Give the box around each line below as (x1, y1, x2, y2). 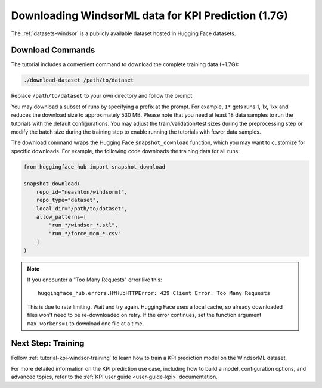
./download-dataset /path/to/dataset (23, 77, 134, 83)
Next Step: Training (11, 339, 85, 349)
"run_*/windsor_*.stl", (48, 222, 119, 229)
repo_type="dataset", (36, 197, 100, 204)
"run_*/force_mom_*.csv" (48, 230, 122, 237)
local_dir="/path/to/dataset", (36, 205, 128, 212)
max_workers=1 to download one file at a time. (27, 319, 144, 327)
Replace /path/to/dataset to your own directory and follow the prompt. (11, 92, 194, 100)
